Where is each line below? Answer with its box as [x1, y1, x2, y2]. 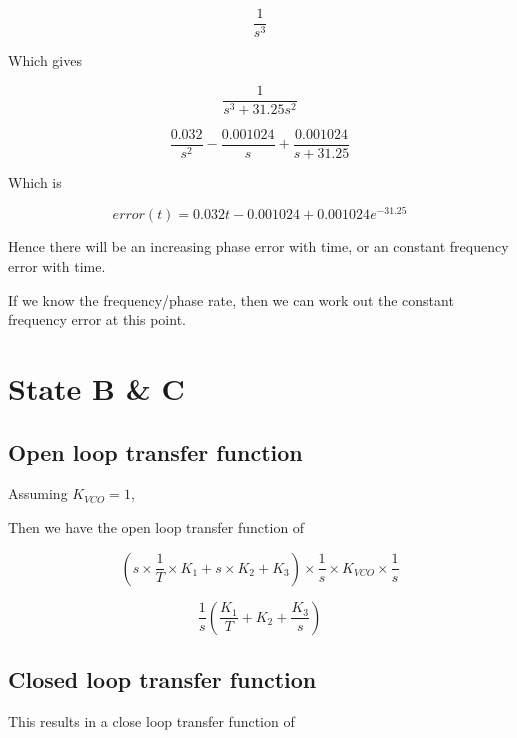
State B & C [8, 368, 185, 409]
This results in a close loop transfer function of [8, 710, 295, 731]
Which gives [8, 50, 82, 71]
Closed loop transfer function [8, 663, 317, 694]
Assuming [8, 483, 68, 504]
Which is [8, 171, 62, 192]
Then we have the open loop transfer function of [8, 517, 305, 537]
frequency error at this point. [8, 309, 186, 330]
